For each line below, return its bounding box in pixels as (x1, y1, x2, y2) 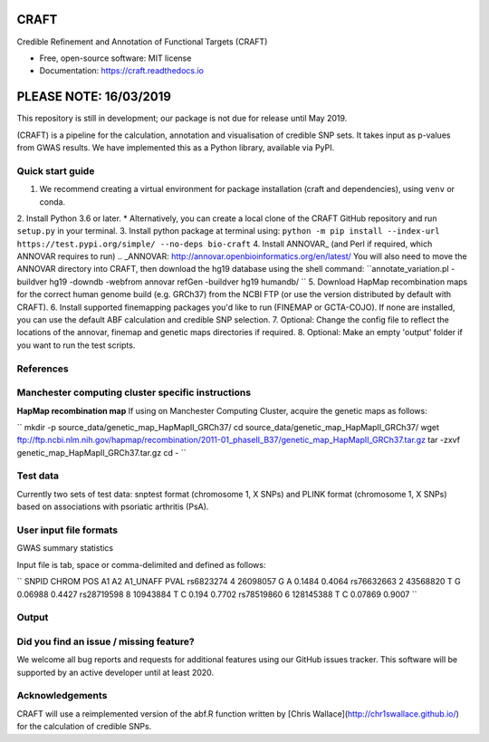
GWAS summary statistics (16, 543, 113, 554)
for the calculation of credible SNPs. (16, 721, 152, 732)
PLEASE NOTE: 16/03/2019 (16, 89, 172, 104)
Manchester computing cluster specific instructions (16, 386, 252, 399)
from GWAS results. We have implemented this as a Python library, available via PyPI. (16, 141, 335, 153)
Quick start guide (16, 164, 95, 177)
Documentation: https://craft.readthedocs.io (39, 65, 204, 76)
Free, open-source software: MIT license (39, 53, 192, 63)
